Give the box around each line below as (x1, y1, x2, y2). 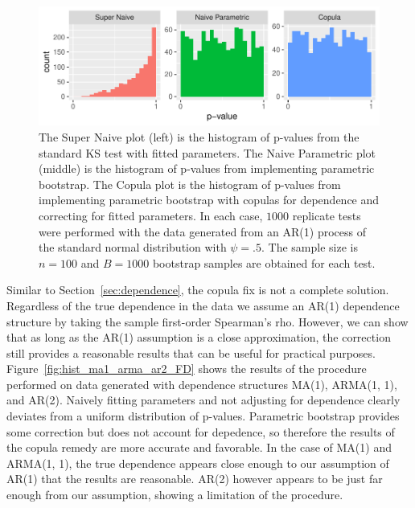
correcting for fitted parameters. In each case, (39, 207, 263, 223)
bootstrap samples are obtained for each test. (152, 254, 376, 271)
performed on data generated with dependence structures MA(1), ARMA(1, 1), (6, 375, 397, 392)
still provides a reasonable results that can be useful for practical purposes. (6, 344, 376, 361)
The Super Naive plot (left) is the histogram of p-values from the (39, 128, 360, 145)
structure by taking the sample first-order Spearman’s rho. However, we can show (6, 313, 409, 330)
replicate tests (292, 207, 361, 223)
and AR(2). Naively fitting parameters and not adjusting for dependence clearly (6, 391, 401, 408)
